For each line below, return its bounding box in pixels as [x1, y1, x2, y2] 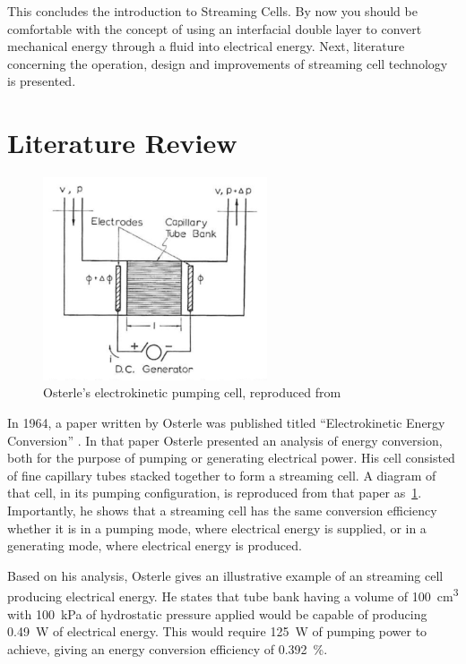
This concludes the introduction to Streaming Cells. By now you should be [7, 2, 418, 20]
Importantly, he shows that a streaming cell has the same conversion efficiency [7, 501, 437, 520]
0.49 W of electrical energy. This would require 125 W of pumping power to [7, 622, 427, 641]
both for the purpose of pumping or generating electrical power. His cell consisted [7, 448, 455, 467]
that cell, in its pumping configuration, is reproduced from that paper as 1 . [7, 483, 422, 502]
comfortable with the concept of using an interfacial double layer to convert [7, 19, 422, 38]
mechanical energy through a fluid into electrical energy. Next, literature [7, 37, 405, 55]
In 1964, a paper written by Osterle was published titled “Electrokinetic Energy [7, 413, 445, 432]
